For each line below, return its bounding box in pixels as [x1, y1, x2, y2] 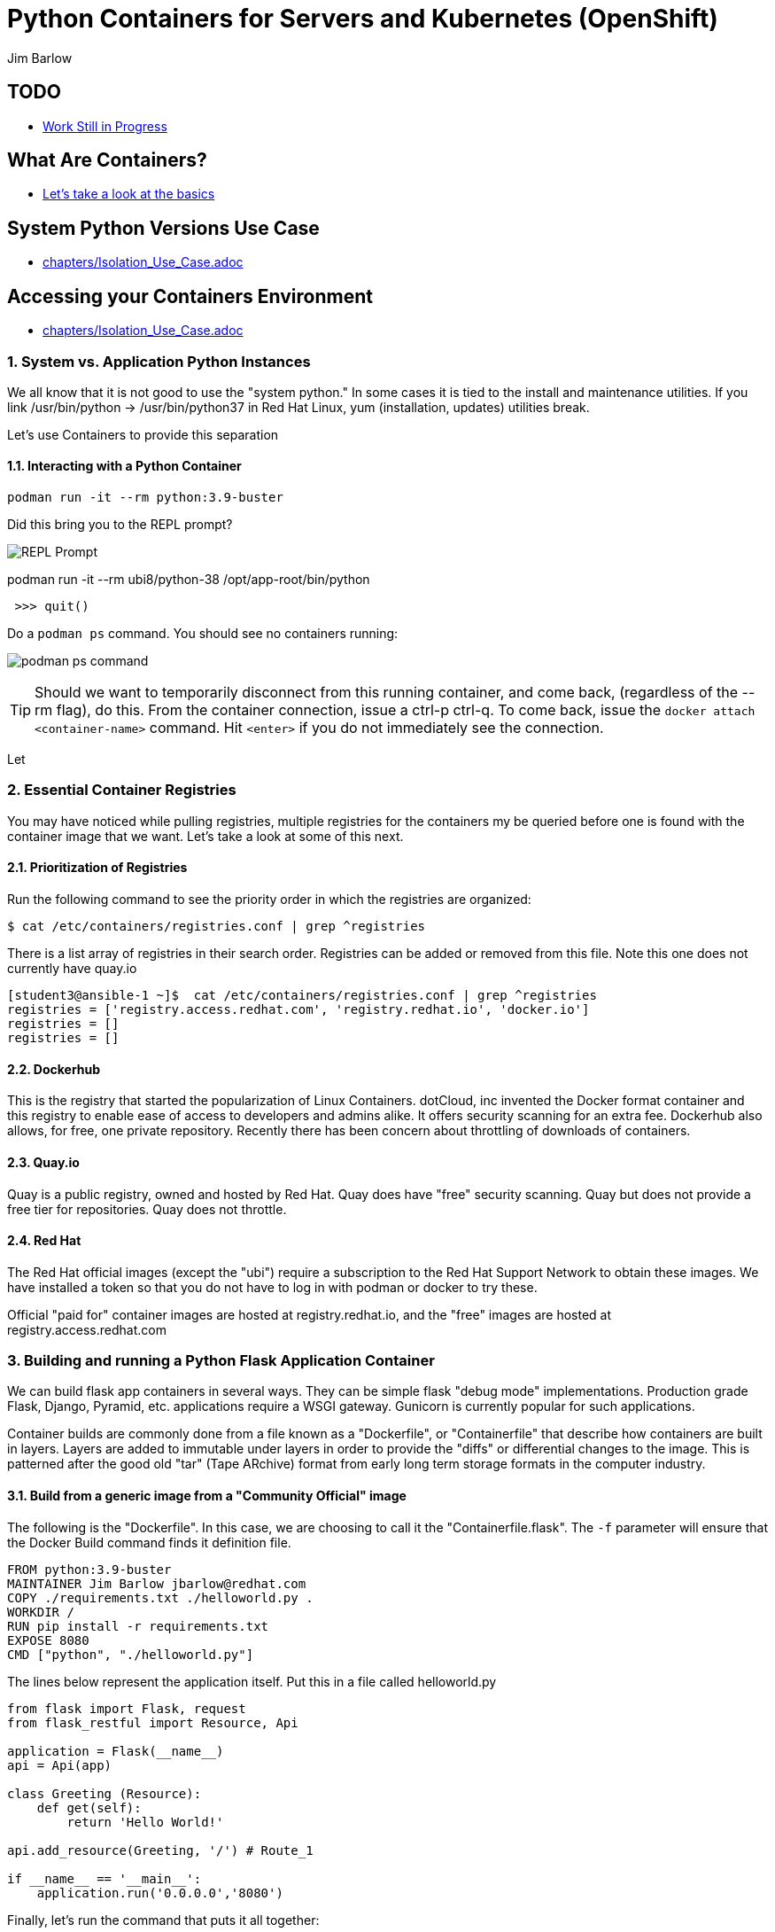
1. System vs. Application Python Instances [7, 352, 311, 370]
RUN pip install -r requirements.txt [7, 1618, 269, 1633]
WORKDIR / [7, 1604, 74, 1619]
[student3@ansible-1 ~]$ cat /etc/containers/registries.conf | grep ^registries [7, 988, 597, 1003]
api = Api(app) [7, 1757, 112, 1772]
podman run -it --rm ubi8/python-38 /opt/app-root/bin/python [7, 572, 370, 588]
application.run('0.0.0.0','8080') [36, 1885, 283, 1900]
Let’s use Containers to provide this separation [7, 426, 279, 442]
